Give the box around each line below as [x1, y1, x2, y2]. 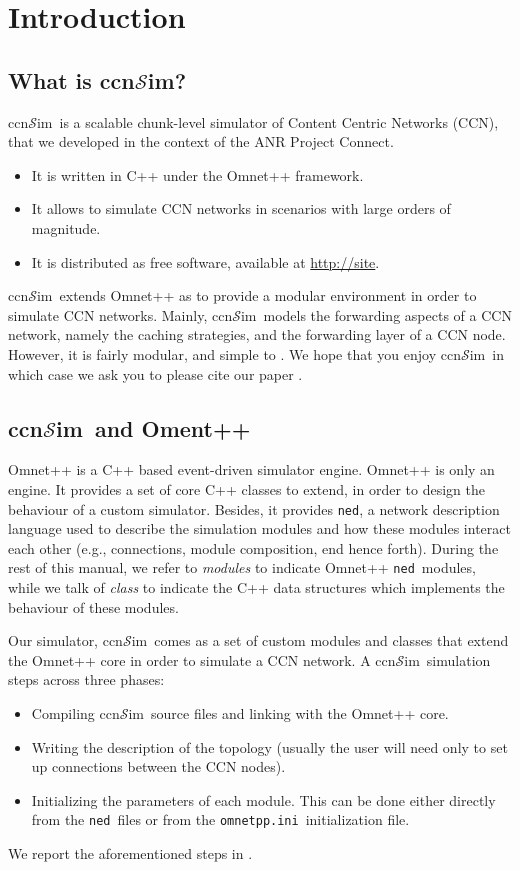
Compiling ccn [31, 702, 120, 723]
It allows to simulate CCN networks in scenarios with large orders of [31, 198, 451, 219]
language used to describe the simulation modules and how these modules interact [8, 518, 511, 539]
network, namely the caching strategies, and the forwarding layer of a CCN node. [8, 324, 506, 345]
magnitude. [31, 217, 101, 238]
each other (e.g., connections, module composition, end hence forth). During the [8, 537, 499, 558]
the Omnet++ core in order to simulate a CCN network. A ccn [8, 649, 396, 670]
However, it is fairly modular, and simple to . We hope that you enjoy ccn [8, 343, 461, 364]
